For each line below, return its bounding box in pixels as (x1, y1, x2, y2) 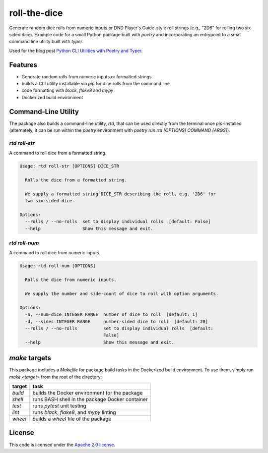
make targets (9, 354, 52, 362)
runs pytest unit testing (32, 402, 86, 409)
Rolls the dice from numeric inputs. (25, 277, 117, 283)
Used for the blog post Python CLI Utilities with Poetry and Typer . (9, 48, 143, 54)
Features (9, 60, 37, 69)
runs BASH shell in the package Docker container (32, 396, 148, 403)
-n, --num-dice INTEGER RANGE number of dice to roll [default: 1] (25, 312, 198, 317)
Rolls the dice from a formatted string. (25, 177, 128, 183)
